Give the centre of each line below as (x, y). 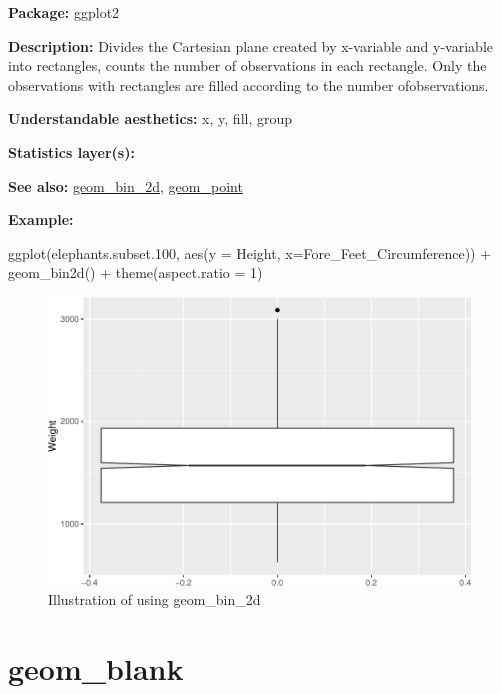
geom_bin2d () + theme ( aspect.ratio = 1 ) (135, 272)
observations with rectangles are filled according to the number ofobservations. (248, 84)
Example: (41, 219)
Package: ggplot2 (64, 12)
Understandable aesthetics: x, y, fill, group (150, 118)
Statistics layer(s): (71, 151)
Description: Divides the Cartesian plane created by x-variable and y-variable (250, 45)
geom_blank (96, 667)
